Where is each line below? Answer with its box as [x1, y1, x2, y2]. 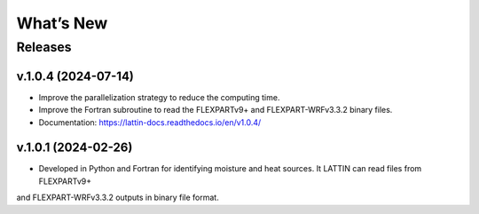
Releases [16, 39, 72, 55]
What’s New [16, 13, 108, 33]
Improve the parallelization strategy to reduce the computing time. [38, 91, 280, 102]
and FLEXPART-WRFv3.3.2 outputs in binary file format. [16, 192, 219, 203]
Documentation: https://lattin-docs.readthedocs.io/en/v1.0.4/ [38, 116, 262, 128]
